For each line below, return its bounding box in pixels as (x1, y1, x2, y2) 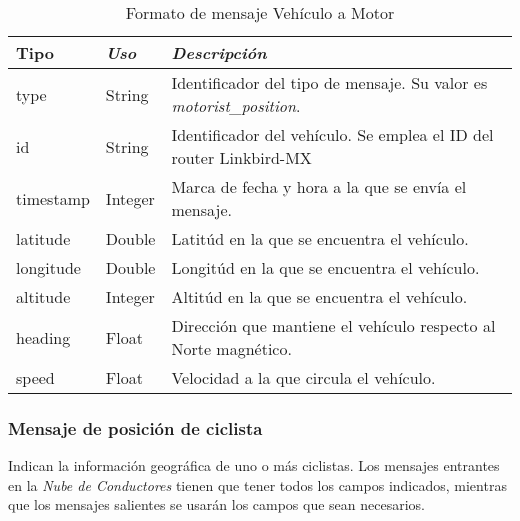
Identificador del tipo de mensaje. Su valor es (171, 71, 488, 94)
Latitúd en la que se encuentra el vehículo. (171, 227, 469, 250)
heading (16, 325, 71, 349)
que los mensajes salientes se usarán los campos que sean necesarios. (8, 494, 426, 515)
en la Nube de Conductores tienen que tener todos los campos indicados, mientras (8, 474, 507, 495)
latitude (16, 227, 71, 250)
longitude (16, 256, 81, 279)
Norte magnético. (171, 337, 292, 360)
